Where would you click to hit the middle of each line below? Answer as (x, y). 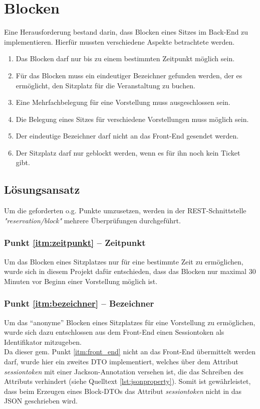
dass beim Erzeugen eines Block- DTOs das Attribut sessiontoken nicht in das (123, 391)
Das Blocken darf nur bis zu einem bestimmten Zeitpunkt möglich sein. (125, 58)
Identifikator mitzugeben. (43, 342)
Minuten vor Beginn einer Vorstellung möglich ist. (81, 281)
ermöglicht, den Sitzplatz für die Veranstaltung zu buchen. (105, 85)
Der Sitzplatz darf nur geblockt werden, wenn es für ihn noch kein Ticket (128, 152)
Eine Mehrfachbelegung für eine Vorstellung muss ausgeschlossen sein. (123, 102)
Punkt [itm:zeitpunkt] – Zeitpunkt (75, 243)
